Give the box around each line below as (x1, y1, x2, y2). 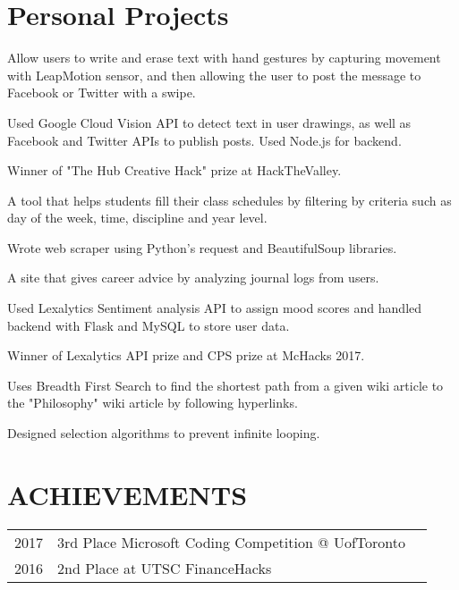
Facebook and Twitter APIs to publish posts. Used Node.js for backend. (7, 131, 402, 149)
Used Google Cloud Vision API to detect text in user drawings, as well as (7, 113, 412, 131)
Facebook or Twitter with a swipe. (7, 83, 196, 102)
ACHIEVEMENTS (7, 476, 248, 512)
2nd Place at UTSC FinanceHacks (57, 557, 272, 578)
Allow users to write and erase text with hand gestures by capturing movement (7, 48, 441, 67)
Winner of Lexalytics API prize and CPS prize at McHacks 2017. (7, 346, 365, 365)
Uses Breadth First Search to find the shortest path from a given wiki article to (7, 375, 444, 394)
